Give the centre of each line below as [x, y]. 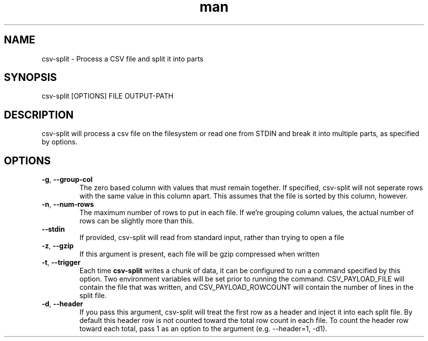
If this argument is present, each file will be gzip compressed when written [199, 254]
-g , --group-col [67, 180]
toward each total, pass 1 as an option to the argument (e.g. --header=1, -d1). [203, 329]
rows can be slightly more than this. [137, 221]
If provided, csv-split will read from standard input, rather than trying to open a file [212, 238]
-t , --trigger [61, 262]
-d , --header [63, 304]
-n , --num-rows [68, 204]
